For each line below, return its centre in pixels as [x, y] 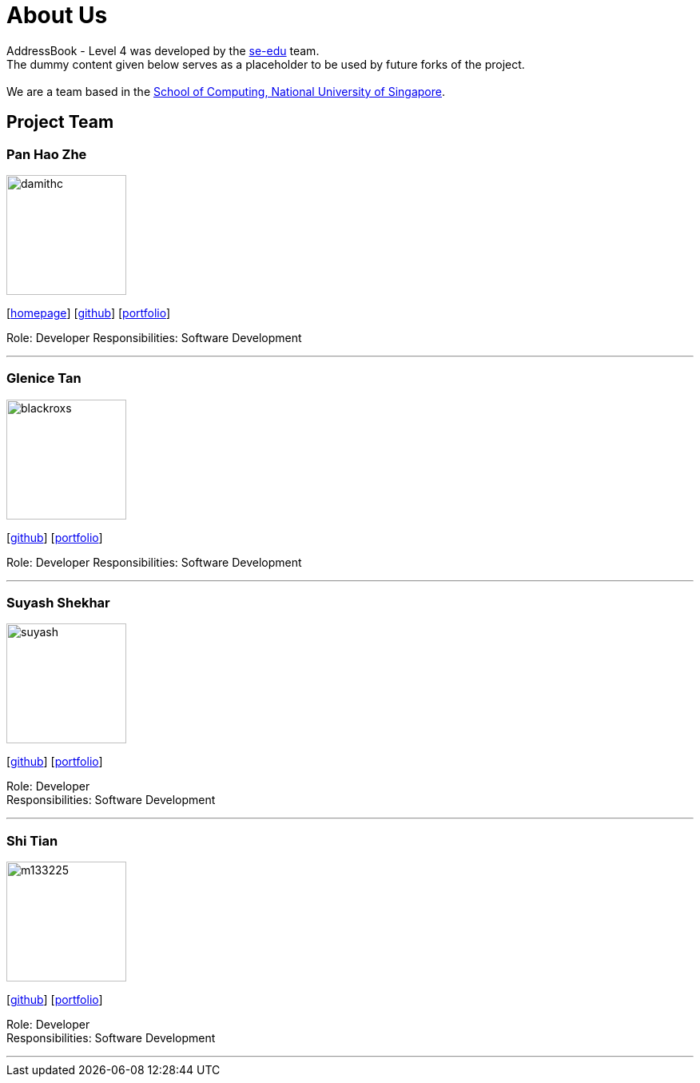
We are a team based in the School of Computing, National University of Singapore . [226, 91]
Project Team [60, 122]
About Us [57, 15]
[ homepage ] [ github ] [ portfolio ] [89, 313]
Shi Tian [32, 840]
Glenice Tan [44, 378]
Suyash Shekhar [58, 603]
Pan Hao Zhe [47, 154]
